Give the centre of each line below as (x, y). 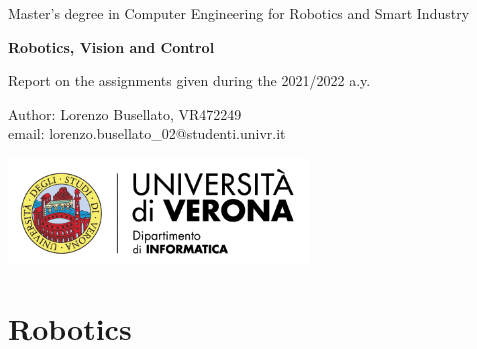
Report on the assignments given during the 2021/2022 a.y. (189, 80)
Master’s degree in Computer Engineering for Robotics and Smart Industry (239, 13)
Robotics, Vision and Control (111, 46)
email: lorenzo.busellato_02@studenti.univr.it (147, 133)
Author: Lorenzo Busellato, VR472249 (125, 113)
